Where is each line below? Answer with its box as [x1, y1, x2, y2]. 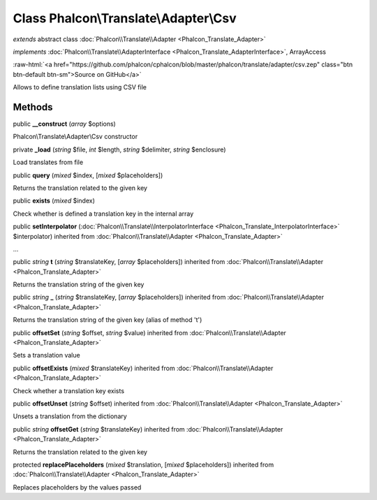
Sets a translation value [13, 351, 80, 360]
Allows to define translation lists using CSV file [13, 83, 147, 91]
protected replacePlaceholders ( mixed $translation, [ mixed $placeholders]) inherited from [13, 460, 274, 469]
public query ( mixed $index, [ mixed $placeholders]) [13, 171, 163, 179]
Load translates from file [13, 158, 84, 167]
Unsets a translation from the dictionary [13, 412, 127, 420]
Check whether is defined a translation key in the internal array [13, 209, 194, 218]
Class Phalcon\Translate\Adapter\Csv [13, 10, 237, 26]
